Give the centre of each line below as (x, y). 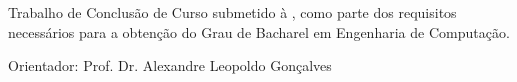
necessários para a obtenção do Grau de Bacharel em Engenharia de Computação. (259, 31)
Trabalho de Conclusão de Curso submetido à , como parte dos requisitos (232, 12)
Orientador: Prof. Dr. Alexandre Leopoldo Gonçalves (170, 65)
